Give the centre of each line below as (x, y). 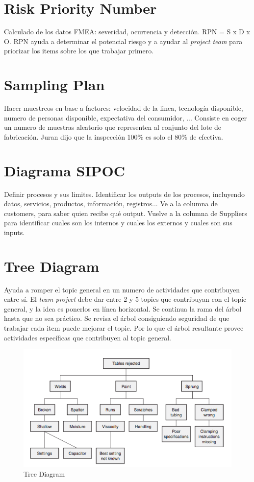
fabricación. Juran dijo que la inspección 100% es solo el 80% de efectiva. (114, 136)
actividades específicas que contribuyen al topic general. (88, 337)
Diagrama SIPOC (65, 170)
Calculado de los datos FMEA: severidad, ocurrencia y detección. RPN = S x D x (127, 32)
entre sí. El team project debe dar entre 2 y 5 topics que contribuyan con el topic (125, 299)
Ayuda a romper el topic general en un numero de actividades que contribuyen (122, 289)
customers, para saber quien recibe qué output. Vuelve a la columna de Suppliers (126, 213)
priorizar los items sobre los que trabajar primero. (79, 51)
